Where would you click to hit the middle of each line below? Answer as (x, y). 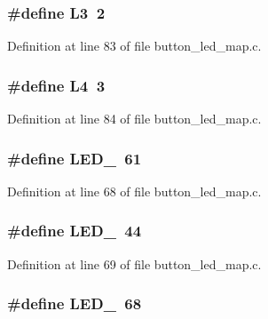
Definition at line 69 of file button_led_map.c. (134, 263)
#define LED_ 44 (75, 231)
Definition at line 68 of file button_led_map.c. (134, 191)
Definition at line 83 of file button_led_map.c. (134, 46)
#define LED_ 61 (75, 158)
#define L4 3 (56, 85)
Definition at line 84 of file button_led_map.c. (134, 119)
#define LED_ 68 (75, 303)
